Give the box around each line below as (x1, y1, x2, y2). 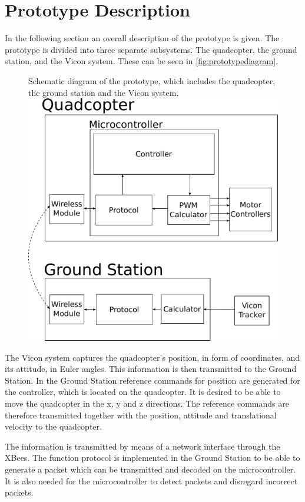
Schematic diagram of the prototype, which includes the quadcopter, (28, 74, 276, 87)
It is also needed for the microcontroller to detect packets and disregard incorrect (5, 474, 298, 487)
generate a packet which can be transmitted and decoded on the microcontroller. (5, 463, 296, 476)
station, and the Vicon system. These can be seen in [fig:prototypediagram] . (5, 55, 279, 67)
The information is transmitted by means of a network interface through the (5, 440, 280, 452)
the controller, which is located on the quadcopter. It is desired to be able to (5, 385, 281, 398)
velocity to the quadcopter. (5, 420, 102, 433)
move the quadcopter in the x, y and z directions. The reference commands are (5, 397, 289, 410)
